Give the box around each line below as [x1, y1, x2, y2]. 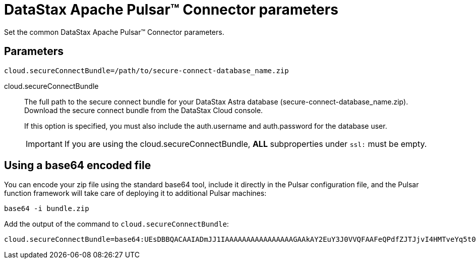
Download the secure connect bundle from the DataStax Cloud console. [24, 106, 263, 115]
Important [26, 138, 63, 149]
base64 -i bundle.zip [4, 204, 89, 213]
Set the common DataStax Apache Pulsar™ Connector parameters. [4, 27, 224, 36]
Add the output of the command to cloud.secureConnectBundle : [4, 220, 229, 229]
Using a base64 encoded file [4, 159, 151, 172]
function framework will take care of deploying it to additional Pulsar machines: [4, 189, 267, 198]
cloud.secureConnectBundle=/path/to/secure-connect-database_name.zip [4, 66, 289, 75]
